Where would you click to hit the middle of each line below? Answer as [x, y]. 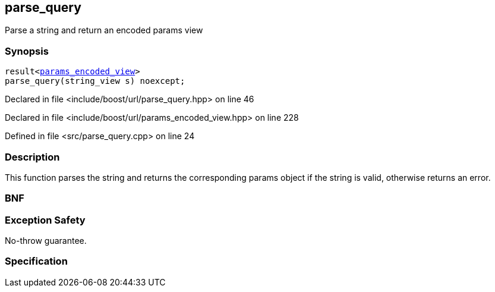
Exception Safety [45, 220]
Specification [36, 261]
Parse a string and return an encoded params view [104, 30]
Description [32, 157]
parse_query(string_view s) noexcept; [95, 81]
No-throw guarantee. [46, 241]
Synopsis [27, 51]
